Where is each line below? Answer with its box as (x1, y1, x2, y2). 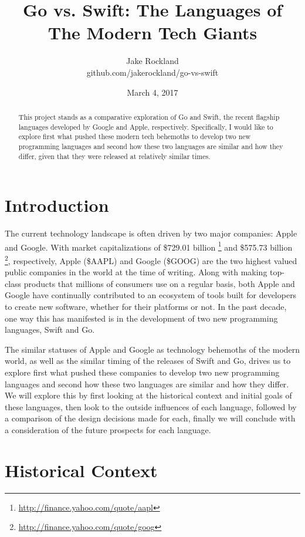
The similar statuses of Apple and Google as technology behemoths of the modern (5, 343, 300, 355)
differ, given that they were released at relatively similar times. (18, 151, 211, 161)
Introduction (5, 193, 109, 217)
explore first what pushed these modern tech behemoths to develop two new (18, 131, 251, 141)
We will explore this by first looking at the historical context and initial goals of (5, 389, 292, 401)
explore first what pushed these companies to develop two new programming (5, 366, 280, 378)
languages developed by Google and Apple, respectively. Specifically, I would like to (18, 121, 273, 131)
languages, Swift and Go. (5, 323, 95, 336)
